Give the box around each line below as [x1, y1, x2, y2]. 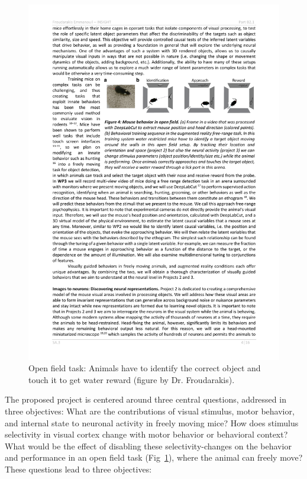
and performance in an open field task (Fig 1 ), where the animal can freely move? [5, 451, 303, 464]
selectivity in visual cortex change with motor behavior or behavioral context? [5, 428, 288, 441]
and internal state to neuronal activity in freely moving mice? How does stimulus [5, 416, 299, 429]
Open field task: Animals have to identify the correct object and [28, 362, 261, 374]
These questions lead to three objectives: [5, 463, 152, 475]
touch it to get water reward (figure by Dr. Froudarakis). [28, 373, 235, 385]
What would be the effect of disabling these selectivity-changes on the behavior [5, 439, 292, 452]
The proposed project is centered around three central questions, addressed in [5, 393, 286, 406]
